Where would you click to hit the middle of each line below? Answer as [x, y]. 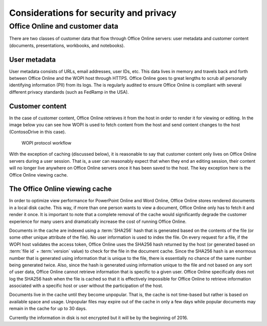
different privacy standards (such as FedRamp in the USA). [69, 92]
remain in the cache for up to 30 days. [48, 309]
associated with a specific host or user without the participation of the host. [86, 286]
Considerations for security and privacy [93, 13]
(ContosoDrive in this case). [38, 132]
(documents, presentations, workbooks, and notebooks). [67, 45]
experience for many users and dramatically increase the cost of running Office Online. [98, 221]
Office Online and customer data [64, 26]
